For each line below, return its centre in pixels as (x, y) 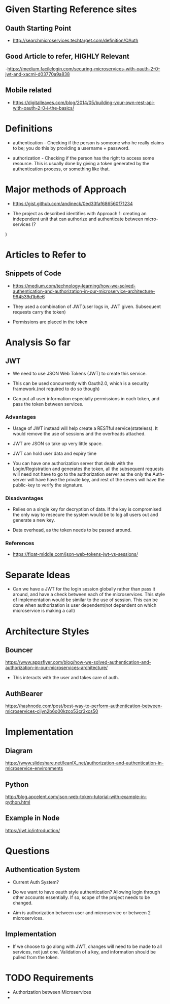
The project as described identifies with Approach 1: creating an (79, 213)
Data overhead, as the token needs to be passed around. (72, 530)
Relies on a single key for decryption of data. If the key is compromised (87, 509)
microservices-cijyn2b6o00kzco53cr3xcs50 (52, 711)
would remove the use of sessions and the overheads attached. (79, 433)
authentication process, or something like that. (61, 169)
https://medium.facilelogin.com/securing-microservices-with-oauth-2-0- (84, 69)
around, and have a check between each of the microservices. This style (89, 595)
